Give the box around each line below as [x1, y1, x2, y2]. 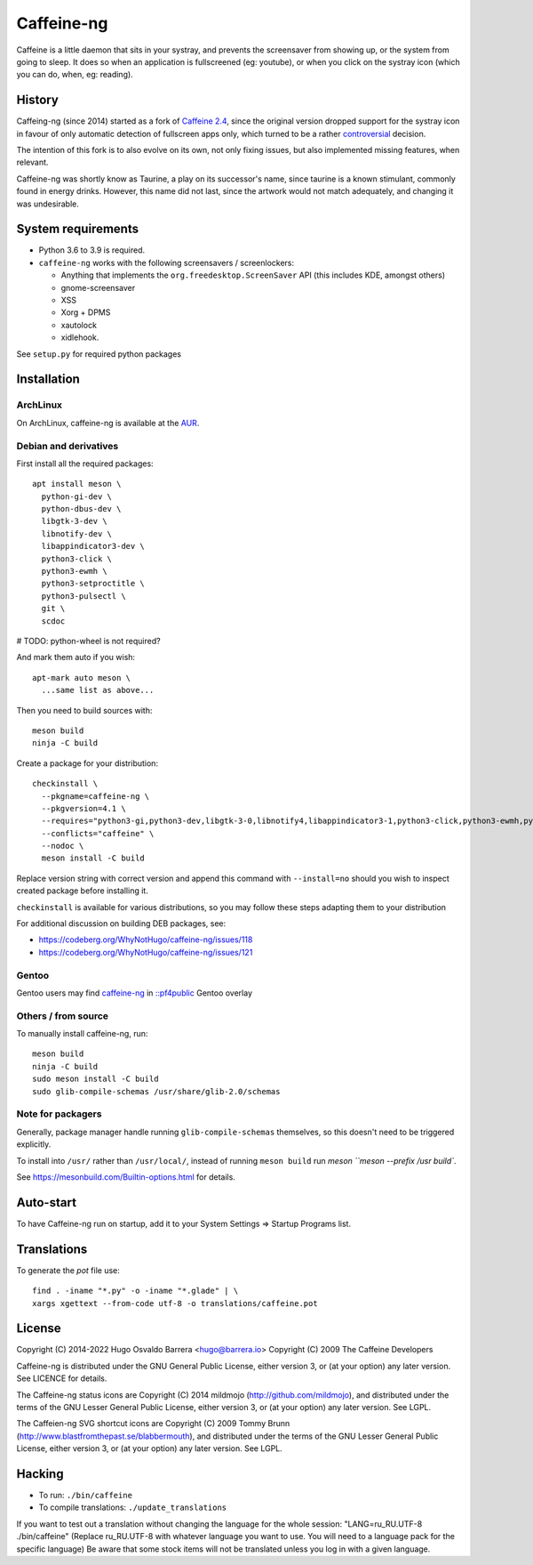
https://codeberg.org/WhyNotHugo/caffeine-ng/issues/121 [38, 947, 253, 957]
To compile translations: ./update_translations [38, 1502, 227, 1513]
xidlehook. [60, 332, 99, 343]
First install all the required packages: [16, 458, 155, 469]
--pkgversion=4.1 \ [41, 803, 126, 813]
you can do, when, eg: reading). [16, 69, 133, 80]
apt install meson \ [32, 479, 122, 489]
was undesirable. [16, 198, 79, 209]
